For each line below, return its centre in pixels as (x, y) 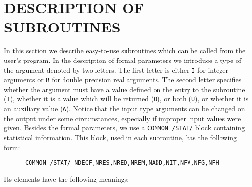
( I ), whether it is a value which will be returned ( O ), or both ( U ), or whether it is (126, 99)
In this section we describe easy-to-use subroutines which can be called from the (125, 50)
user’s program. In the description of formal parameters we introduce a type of (123, 60)
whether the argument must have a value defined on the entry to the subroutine (125, 89)
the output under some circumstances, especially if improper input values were (123, 118)
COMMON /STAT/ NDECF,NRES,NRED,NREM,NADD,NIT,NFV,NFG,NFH (122, 163)
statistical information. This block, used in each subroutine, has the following (121, 137)
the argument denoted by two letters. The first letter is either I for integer (116, 70)
